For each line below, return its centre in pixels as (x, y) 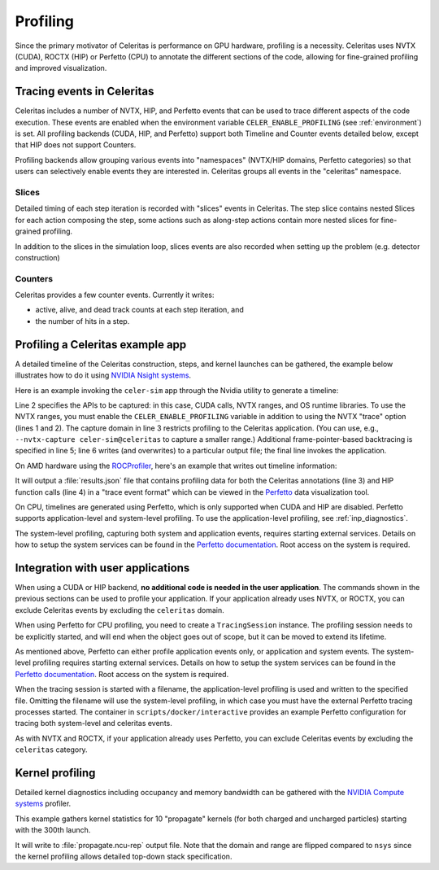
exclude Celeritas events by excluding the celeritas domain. (120, 610)
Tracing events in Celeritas (85, 92)
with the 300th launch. (53, 830)
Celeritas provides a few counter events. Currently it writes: (115, 295)
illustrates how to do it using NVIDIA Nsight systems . (103, 375)
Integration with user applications (102, 568)
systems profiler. (43, 804)
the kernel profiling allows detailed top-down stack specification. (124, 857)
